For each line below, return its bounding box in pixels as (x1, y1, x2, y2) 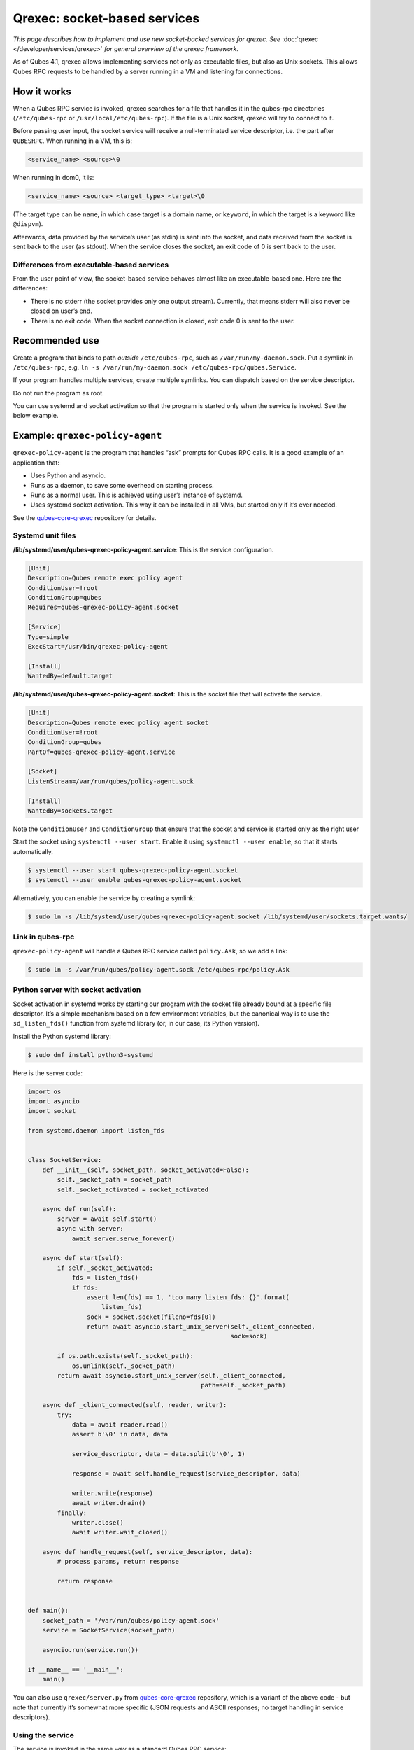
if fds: (71, 1283, 98, 1291)
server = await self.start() (57, 1214, 157, 1223)
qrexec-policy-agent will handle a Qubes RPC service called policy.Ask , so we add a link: (13, 946, 288, 955)
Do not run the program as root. (13, 388, 104, 397)
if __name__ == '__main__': (27, 1665, 124, 1673)
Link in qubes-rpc (13, 932, 75, 941)
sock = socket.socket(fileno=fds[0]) (86, 1312, 216, 1321)
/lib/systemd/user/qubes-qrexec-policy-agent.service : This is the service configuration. (13, 545, 274, 554)
